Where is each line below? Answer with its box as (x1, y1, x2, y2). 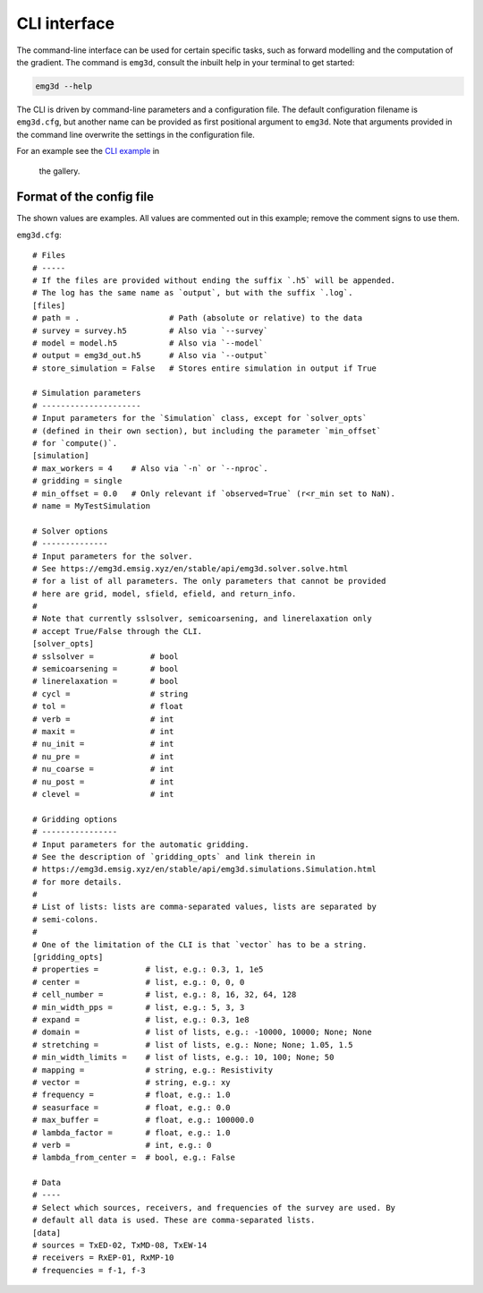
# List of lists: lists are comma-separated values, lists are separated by (32, 902, 377, 912)
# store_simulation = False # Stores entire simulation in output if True (32, 363, 377, 373)
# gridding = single (32, 475, 123, 486)
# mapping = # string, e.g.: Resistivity (32, 1065, 273, 1075)
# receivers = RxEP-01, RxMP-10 (32, 1253, 174, 1263)
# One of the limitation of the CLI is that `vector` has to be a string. (32, 939, 368, 949)
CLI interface (16, 13, 115, 33)
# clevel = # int (32, 789, 174, 799)
